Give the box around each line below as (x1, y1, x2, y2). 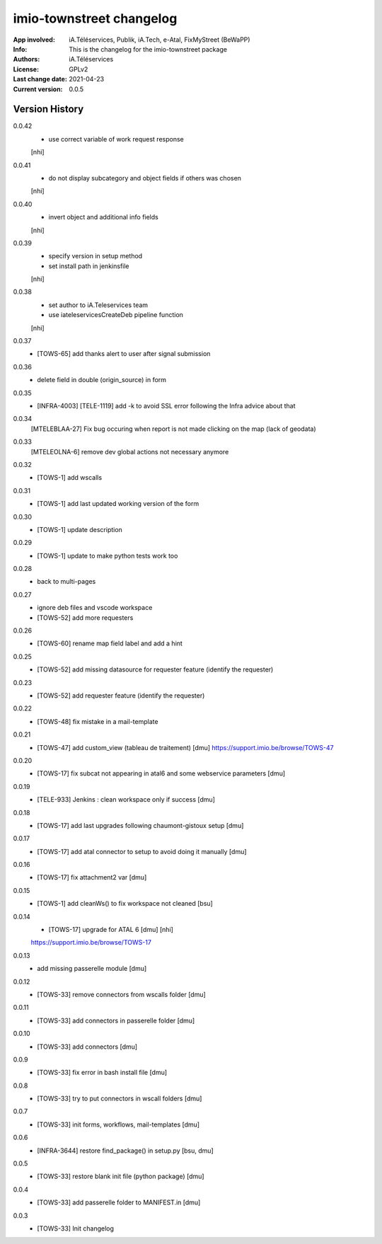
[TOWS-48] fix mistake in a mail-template (37, 717, 158, 725)
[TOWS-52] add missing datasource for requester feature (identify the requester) (37, 665, 274, 674)
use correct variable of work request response (48, 134, 184, 143)
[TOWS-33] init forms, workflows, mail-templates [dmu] (37, 1120, 200, 1129)
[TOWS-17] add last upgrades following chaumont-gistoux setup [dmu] (37, 821, 244, 829)
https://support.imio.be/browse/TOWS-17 (30, 938, 152, 947)
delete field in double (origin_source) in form (37, 376, 166, 384)
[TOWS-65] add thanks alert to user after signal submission (37, 350, 211, 358)
